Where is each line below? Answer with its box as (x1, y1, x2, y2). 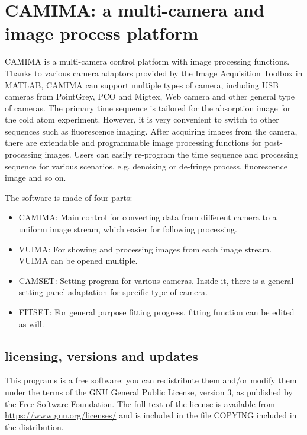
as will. (18, 317, 44, 330)
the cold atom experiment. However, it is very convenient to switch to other (5, 113, 279, 126)
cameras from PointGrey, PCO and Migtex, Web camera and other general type (5, 90, 295, 103)
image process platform (5, 21, 199, 45)
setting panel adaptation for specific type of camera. (18, 286, 208, 298)
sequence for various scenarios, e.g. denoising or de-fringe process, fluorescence (5, 159, 288, 172)
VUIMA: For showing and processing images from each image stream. (18, 242, 272, 255)
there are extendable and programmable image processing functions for (5, 136, 262, 149)
